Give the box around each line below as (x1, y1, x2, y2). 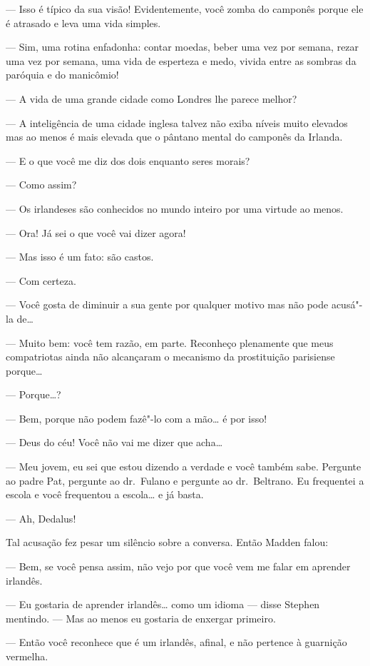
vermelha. (6, 649, 48, 663)
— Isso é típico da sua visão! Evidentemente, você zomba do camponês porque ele (6, 1, 364, 16)
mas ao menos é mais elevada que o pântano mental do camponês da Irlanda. (6, 129, 343, 144)
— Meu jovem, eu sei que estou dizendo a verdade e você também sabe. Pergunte (6, 459, 361, 474)
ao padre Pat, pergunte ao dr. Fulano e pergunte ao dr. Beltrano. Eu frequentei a (6, 473, 364, 488)
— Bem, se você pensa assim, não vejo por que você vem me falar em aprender (6, 559, 351, 574)
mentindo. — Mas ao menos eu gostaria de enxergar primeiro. (6, 610, 276, 625)
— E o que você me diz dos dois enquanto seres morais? (6, 153, 250, 168)
